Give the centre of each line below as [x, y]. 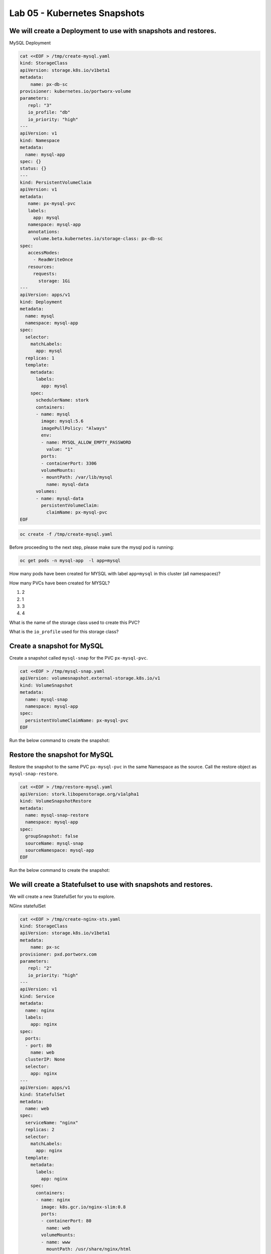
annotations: [44, 231]
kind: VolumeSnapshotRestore [56, 801]
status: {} [33, 169]
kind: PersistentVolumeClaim [56, 183]
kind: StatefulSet [42, 1094]
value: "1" [59, 449]
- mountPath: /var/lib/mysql [77, 477]
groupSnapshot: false [52, 836]
